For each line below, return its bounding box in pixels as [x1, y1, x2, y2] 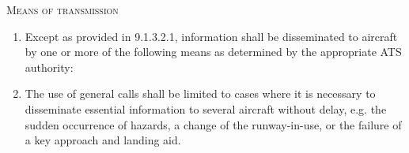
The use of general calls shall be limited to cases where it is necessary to [25, 85, 376, 102]
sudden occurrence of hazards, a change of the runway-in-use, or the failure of [25, 116, 402, 132]
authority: [25, 58, 74, 75]
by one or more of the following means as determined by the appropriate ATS [25, 43, 402, 60]
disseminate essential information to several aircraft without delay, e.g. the [25, 100, 387, 117]
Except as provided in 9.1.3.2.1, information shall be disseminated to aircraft [25, 28, 398, 44]
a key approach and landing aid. [25, 132, 181, 148]
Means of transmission [6, 2, 119, 17]
